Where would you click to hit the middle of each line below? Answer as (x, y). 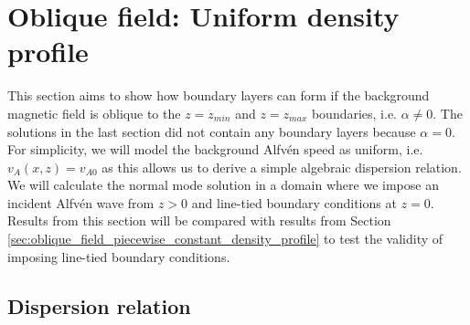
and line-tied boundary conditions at (294, 202)
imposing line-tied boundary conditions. (119, 256)
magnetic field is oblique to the (94, 113)
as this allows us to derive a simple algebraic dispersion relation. (282, 167)
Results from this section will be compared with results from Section (199, 220)
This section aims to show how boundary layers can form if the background (219, 95)
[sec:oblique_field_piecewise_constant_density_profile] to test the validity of (225, 239)
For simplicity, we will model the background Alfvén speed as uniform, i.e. (215, 149)
